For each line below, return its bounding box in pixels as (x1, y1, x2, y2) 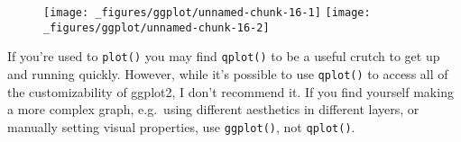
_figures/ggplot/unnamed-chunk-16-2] (43, 21, 270, 34)
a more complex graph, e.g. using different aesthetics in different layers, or (7, 100, 420, 119)
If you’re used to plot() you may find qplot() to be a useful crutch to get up (7, 47, 440, 66)
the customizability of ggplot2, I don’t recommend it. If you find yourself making (7, 82, 454, 101)
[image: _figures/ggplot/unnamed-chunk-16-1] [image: (43, 6, 371, 19)
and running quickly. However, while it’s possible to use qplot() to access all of (7, 64, 448, 83)
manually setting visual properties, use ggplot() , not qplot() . (7, 117, 355, 136)
